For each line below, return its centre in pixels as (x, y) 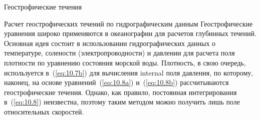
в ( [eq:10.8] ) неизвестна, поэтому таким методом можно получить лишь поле (122, 102)
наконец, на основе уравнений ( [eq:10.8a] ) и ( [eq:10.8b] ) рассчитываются (116, 82)
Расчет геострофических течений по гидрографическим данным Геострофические (128, 23)
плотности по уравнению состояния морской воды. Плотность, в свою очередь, (125, 62)
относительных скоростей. (44, 111)
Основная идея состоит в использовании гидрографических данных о (110, 43)
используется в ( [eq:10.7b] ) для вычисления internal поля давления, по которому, (129, 72)
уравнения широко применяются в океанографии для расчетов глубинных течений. (130, 33)
